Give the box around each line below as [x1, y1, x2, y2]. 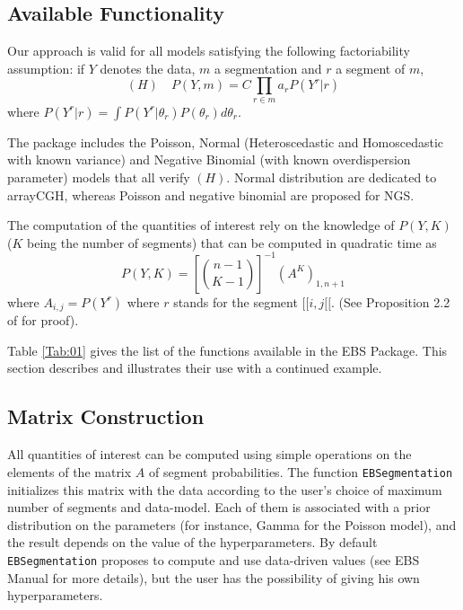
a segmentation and [214, 58, 322, 77]
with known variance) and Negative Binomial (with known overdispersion [7, 150, 411, 169]
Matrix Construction [7, 402, 205, 430]
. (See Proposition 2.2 [331, 292, 450, 311]
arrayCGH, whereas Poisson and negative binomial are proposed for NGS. [7, 185, 415, 204]
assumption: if [7, 58, 85, 77]
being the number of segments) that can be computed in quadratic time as [27, 233, 437, 252]
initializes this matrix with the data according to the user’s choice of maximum [7, 480, 442, 499]
